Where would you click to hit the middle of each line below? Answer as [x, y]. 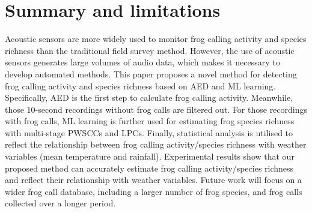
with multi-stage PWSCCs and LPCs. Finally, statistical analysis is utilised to [149, 132]
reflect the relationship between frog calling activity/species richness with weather [156, 144]
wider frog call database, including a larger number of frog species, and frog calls [154, 191]
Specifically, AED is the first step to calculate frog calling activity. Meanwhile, [149, 97]
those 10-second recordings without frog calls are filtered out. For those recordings [156, 109]
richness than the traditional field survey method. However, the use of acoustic [150, 50]
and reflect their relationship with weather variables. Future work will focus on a [153, 180]
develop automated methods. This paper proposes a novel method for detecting [151, 73]
